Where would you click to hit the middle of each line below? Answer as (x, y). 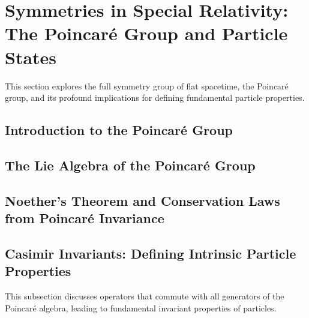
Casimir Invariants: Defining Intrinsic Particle (151, 253)
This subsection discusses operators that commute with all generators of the (145, 296)
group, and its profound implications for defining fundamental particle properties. (155, 97)
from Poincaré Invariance (85, 218)
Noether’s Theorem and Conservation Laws (142, 200)
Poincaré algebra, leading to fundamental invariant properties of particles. (141, 307)
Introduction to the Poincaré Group (119, 130)
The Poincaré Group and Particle (146, 33)
